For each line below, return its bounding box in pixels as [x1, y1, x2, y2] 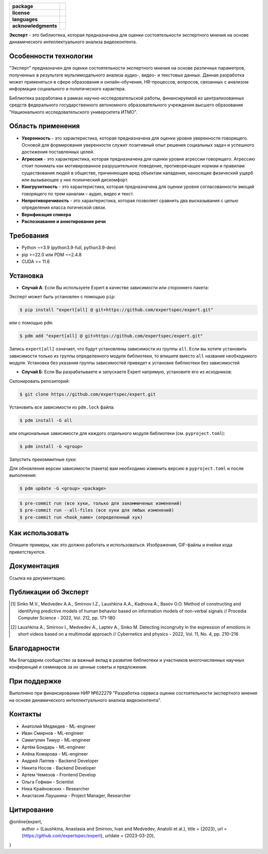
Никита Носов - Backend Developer [21, 765, 96, 770]
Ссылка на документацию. [9, 575, 67, 581]
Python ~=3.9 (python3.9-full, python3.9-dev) [21, 245, 116, 251]
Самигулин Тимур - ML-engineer [21, 737, 91, 743]
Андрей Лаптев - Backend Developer [21, 758, 99, 764]
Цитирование [9, 806, 54, 814]
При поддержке [9, 677, 62, 685]
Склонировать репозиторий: [9, 378, 70, 384]
